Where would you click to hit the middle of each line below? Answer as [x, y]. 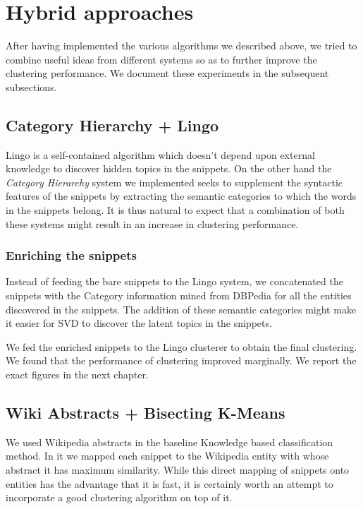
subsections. [31, 86]
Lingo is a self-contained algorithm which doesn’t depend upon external [160, 154]
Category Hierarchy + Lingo [112, 125]
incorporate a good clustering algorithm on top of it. [119, 497]
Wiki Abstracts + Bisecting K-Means [146, 413]
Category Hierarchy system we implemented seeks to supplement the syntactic [174, 182]
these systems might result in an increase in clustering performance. [152, 223]
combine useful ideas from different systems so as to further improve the [161, 59]
